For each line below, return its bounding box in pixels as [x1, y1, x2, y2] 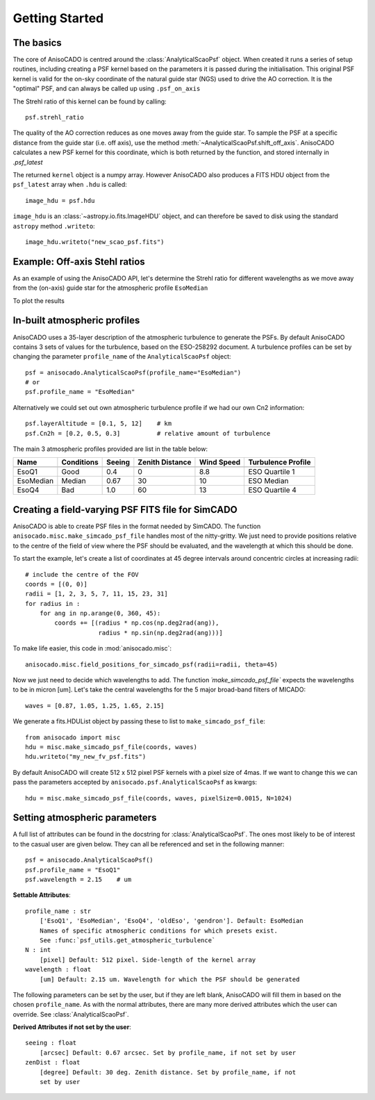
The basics [12, 37, 62, 49]
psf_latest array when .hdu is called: [12, 181, 128, 189]
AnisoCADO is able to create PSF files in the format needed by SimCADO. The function [12, 522, 261, 530]
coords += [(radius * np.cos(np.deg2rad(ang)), [54, 619, 219, 627]
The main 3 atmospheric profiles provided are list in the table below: [12, 445, 208, 453]
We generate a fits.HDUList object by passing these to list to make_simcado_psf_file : [12, 717, 265, 725]
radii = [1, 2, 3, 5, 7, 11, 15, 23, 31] [25, 590, 168, 598]
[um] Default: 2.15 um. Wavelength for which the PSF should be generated [39, 975, 300, 983]
